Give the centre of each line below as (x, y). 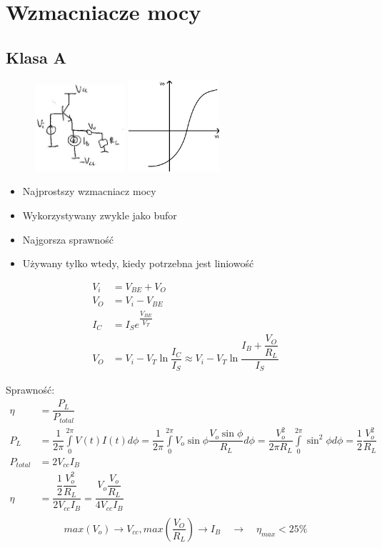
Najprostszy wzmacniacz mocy (89, 191)
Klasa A (36, 57)
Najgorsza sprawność (68, 239)
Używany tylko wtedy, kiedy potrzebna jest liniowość (138, 263)
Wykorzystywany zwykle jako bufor (100, 215)
